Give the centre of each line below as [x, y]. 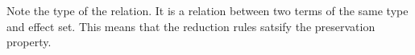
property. [29, 42]
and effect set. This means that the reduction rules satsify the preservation [191, 26]
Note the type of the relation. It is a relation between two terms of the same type [207, 11]
